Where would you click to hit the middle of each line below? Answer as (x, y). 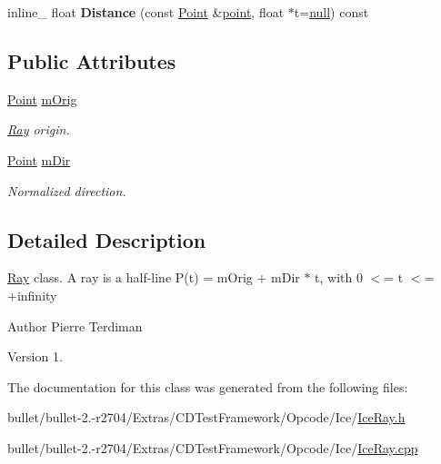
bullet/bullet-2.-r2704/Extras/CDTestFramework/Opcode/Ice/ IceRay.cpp (213, 447)
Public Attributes (92, 60)
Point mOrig (42, 99)
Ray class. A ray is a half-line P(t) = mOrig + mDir (154, 277)
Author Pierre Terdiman (75, 326)
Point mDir (39, 159)
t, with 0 (339, 277)
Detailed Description (107, 239)
